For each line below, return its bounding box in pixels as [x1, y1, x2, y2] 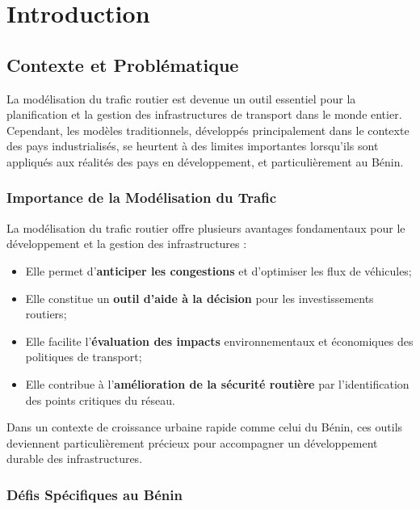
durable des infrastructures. [6, 450, 143, 467]
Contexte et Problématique [6, 52, 239, 77]
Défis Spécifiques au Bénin [6, 484, 183, 504]
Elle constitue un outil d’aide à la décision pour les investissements [25, 289, 374, 306]
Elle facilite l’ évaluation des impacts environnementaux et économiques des [25, 332, 414, 349]
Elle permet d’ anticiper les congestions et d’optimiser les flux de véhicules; [25, 262, 412, 279]
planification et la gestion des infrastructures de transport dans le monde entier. [6, 106, 402, 123]
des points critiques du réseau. [25, 391, 175, 408]
